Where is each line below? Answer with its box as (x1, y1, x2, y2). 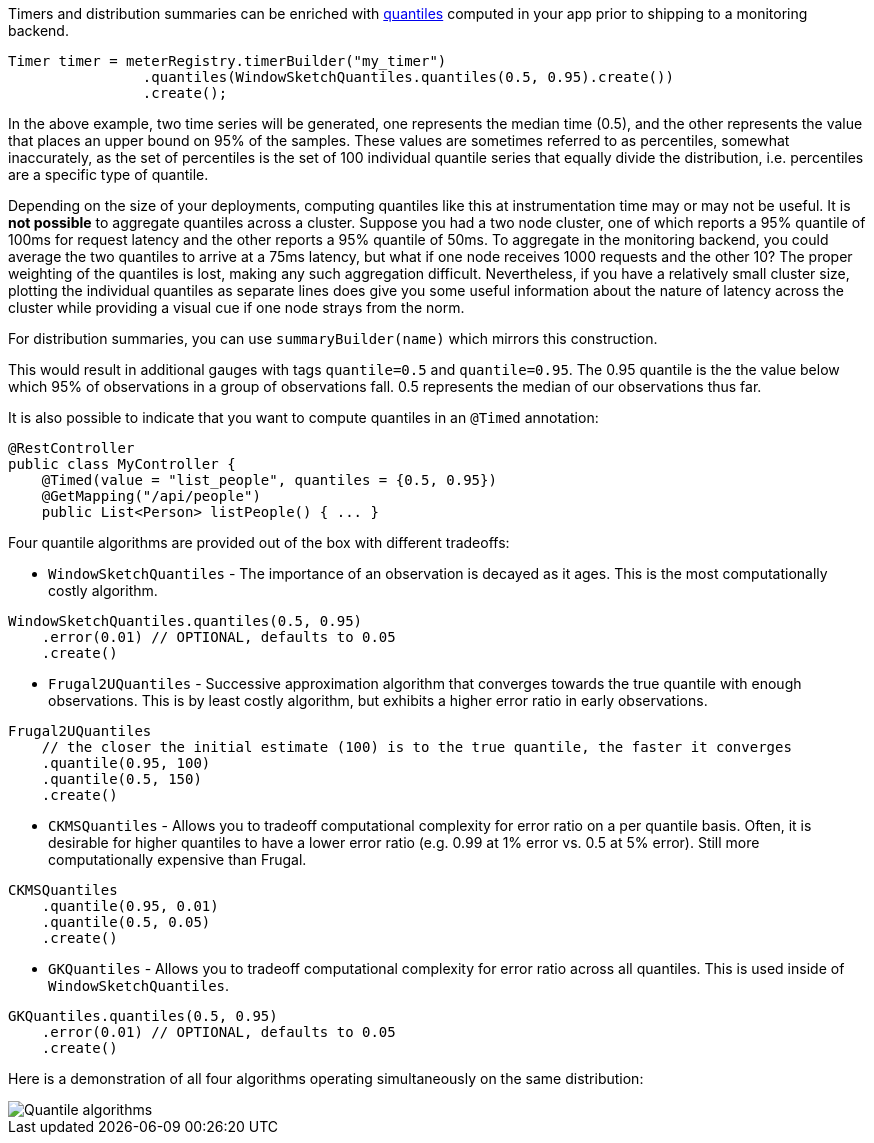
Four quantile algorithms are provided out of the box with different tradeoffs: (8, 534, 510, 551)
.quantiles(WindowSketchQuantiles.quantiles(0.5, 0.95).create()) (142, 69, 674, 85)
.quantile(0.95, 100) (41, 755, 211, 771)
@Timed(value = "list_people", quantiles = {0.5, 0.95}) (41, 472, 497, 488)
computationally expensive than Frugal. (48, 851, 307, 868)
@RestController (8, 440, 135, 456)
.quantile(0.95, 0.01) (41, 898, 219, 914)
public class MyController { (8, 456, 236, 472)
